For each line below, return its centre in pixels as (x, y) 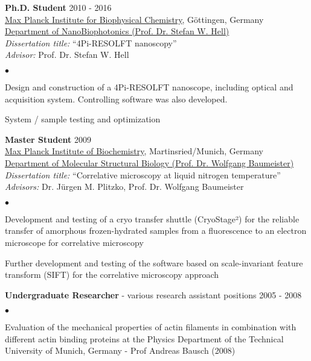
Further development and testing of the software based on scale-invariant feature (154, 262)
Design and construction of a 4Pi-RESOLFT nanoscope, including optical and (149, 86)
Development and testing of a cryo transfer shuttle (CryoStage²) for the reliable (152, 218)
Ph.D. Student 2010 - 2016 (58, 7)
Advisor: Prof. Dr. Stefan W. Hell (67, 55)
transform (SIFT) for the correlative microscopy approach (112, 275)
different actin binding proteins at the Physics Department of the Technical (144, 338)
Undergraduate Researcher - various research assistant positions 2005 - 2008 (153, 294)
